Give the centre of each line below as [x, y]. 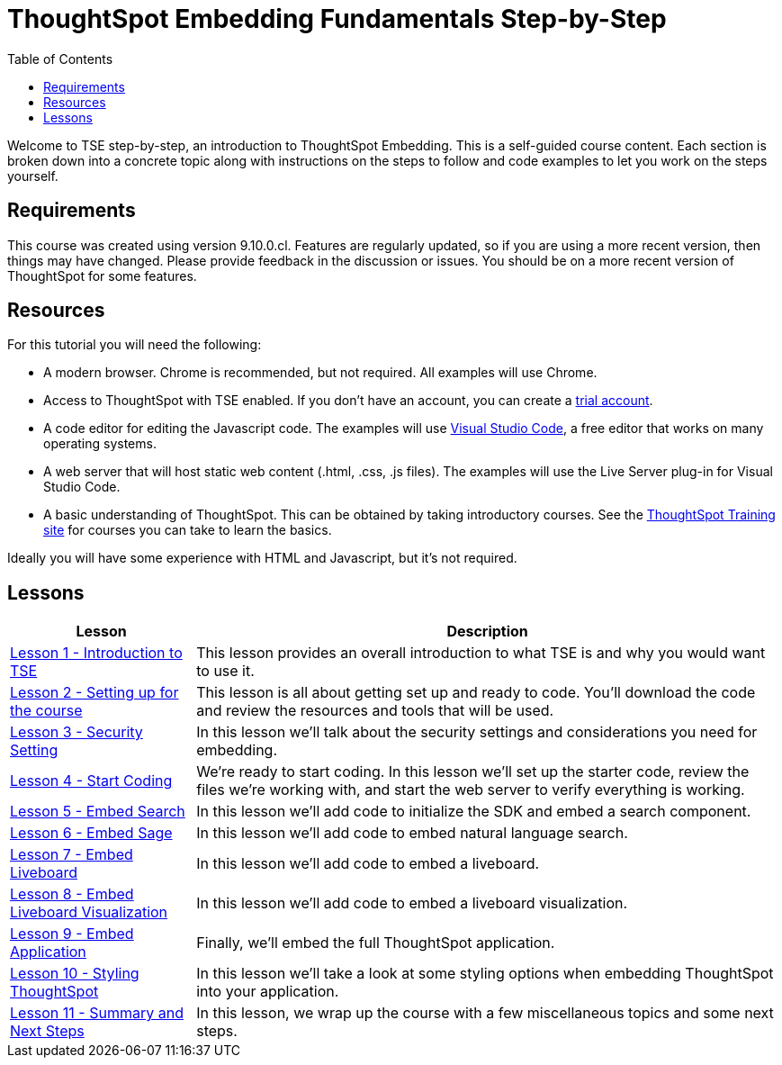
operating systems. [100, 444]
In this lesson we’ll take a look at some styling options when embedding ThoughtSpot [485, 974]
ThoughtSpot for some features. [102, 275]
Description [487, 632]
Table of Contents [60, 59]
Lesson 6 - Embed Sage [91, 833]
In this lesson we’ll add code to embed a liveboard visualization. [412, 903]
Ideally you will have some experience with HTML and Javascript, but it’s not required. [262, 558]
